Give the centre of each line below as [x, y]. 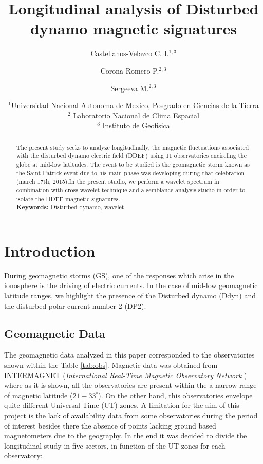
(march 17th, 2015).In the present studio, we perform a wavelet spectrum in [118, 181]
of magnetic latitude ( [39, 395]
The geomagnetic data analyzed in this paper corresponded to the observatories [129, 355]
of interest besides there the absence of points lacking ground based [110, 425]
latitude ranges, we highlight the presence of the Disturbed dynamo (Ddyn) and [130, 296]
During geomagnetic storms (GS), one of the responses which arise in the [119, 275]
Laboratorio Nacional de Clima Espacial [136, 115]
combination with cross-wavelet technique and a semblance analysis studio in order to [131, 190]
